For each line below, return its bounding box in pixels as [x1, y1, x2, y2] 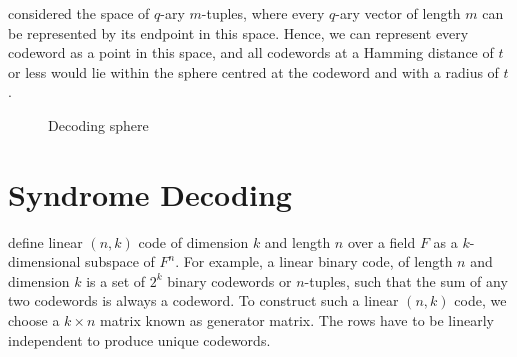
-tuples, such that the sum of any [304, 270, 508, 291]
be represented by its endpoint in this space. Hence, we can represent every [8, 22, 469, 43]
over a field [347, 231, 416, 252]
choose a [8, 310, 60, 331]
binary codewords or [167, 270, 292, 291]
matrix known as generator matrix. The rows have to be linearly [99, 310, 494, 331]
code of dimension [138, 231, 249, 252]
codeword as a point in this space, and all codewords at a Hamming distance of [8, 42, 494, 63]
